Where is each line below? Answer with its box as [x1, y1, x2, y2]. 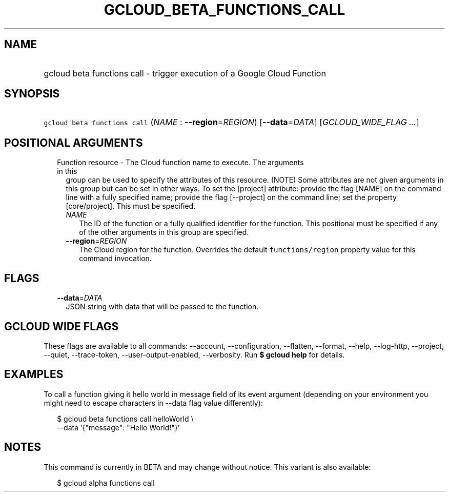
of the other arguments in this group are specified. [79, 228, 249, 237]
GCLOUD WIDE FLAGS [4, 320, 119, 333]
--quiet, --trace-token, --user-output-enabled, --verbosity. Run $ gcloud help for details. [44, 350, 345, 359]
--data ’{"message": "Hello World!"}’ [57, 423, 180, 432]
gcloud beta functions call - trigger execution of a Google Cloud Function [44, 68, 326, 78]
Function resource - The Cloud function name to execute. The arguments [57, 158, 304, 167]
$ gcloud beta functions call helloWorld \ [57, 414, 194, 423]
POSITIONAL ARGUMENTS [4, 136, 143, 149]
